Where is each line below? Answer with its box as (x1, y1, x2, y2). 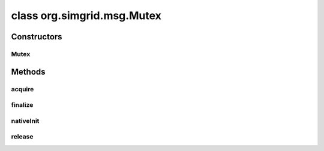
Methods (11, 66, 46, 77)
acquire (11, 85, 34, 93)
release (11, 132, 34, 141)
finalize (11, 101, 34, 109)
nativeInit (11, 116, 40, 125)
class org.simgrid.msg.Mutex (11, 9, 162, 22)
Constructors (11, 32, 62, 42)
